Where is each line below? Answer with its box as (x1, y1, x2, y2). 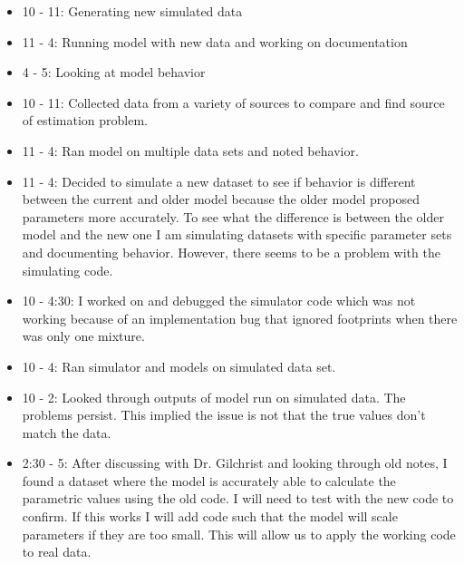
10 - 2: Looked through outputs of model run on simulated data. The (22, 387, 406, 406)
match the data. (22, 423, 111, 442)
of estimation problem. (22, 111, 148, 130)
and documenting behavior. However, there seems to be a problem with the (22, 242, 440, 261)
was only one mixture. (22, 326, 145, 345)
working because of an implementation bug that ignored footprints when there (22, 308, 458, 327)
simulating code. (22, 260, 113, 279)
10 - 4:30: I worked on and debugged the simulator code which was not (22, 291, 416, 310)
